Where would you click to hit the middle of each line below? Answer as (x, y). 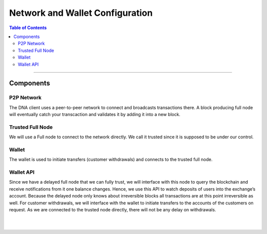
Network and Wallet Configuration (81, 13)
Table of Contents (28, 28)
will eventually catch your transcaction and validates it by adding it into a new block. (95, 115)
